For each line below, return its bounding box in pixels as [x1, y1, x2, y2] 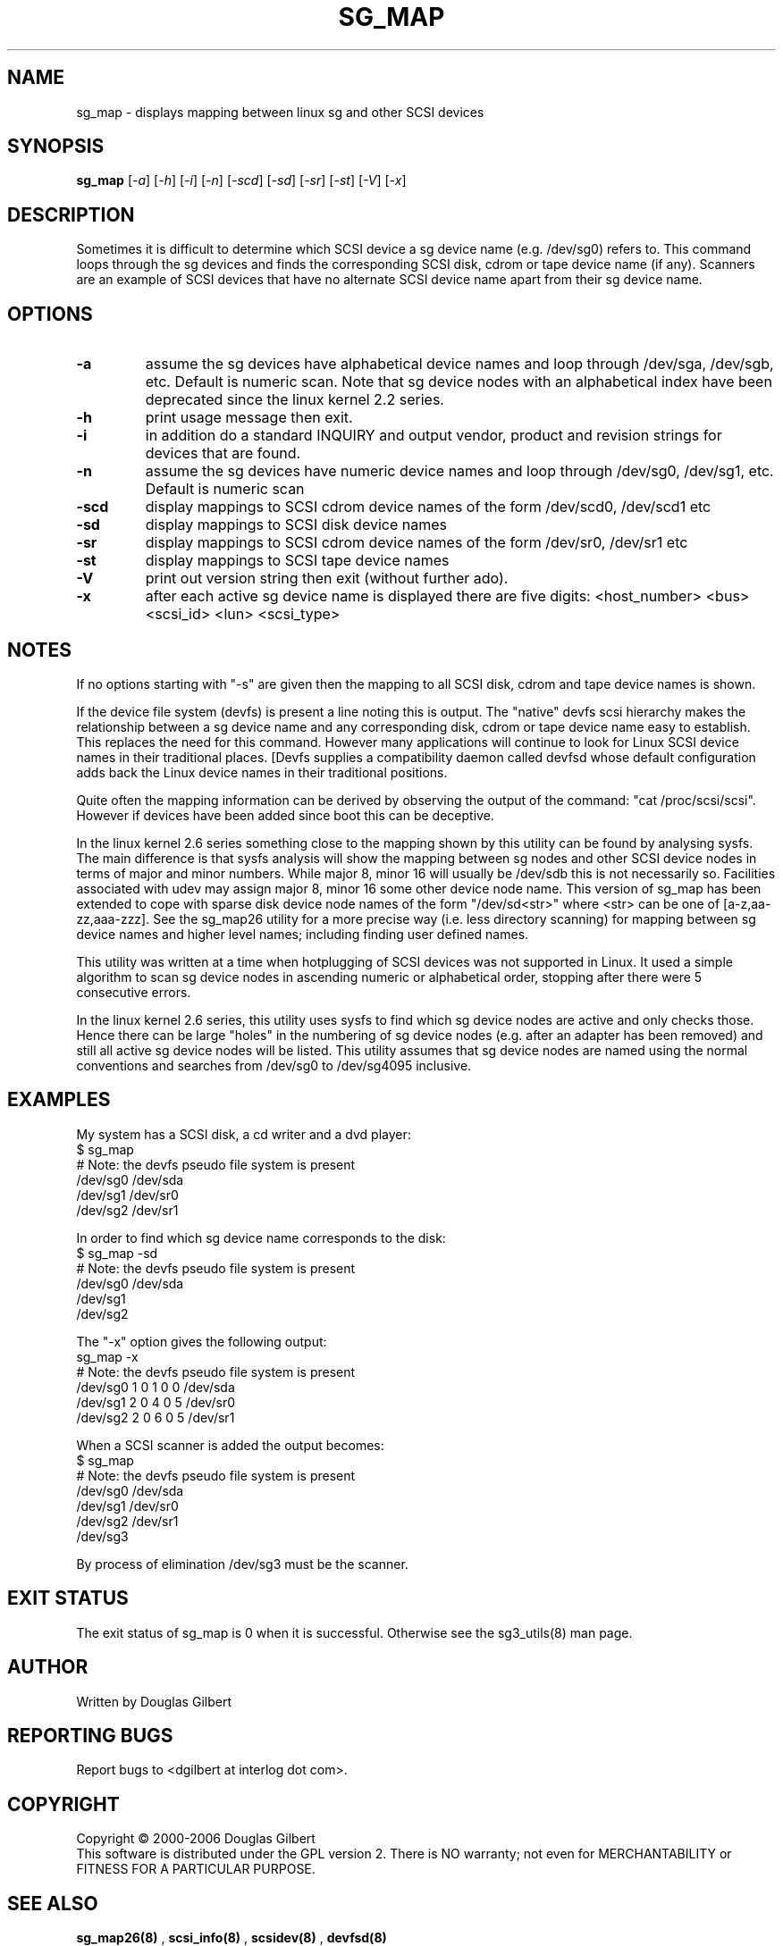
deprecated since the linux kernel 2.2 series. [145, 390, 444, 409]
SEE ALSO [7, 1891, 98, 1915]
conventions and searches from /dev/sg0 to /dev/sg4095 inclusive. [76, 1057, 472, 1073]
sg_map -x [76, 1348, 139, 1364]
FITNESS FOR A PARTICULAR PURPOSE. [76, 1861, 316, 1877]
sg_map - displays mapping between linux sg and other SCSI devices [76, 104, 484, 120]
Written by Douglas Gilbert [76, 1693, 232, 1709]
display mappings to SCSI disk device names [145, 516, 447, 534]
